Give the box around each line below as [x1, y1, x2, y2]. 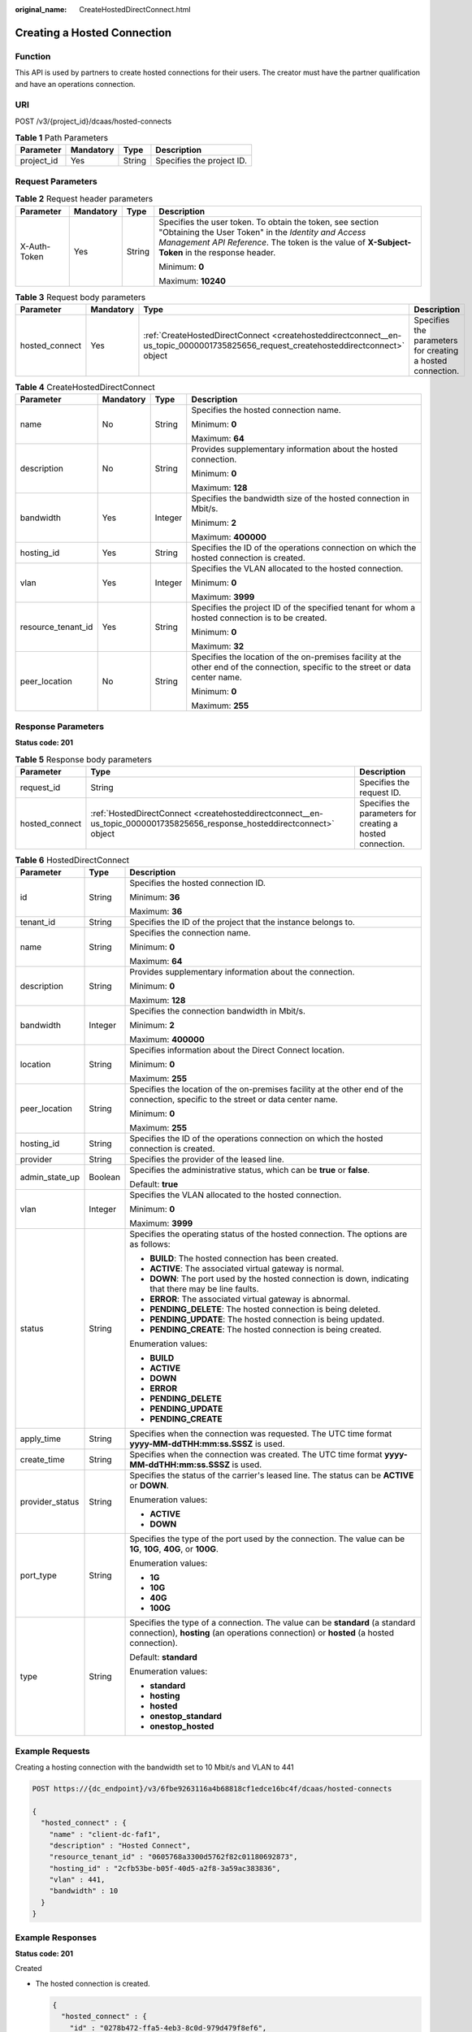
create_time [19, 1454, 65, 1465]
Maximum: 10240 [158, 275, 227, 286]
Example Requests [15, 1745, 90, 1756]
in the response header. [184, 246, 276, 258]
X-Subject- [367, 237, 412, 248]
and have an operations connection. [15, 79, 136, 89]
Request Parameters [15, 176, 97, 187]
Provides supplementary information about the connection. [129, 966, 355, 978]
